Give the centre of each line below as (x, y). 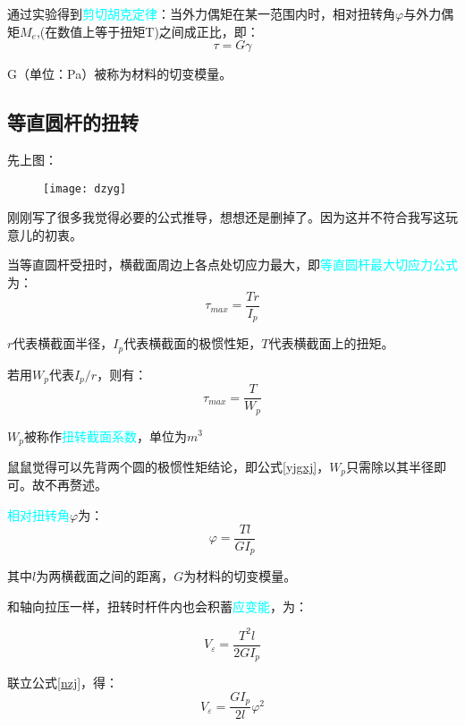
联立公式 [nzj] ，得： (63, 683)
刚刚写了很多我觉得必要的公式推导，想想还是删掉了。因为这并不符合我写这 (226, 217)
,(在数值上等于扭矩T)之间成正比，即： (148, 31)
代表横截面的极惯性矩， (193, 343)
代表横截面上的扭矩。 (331, 343)
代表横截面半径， (63, 343)
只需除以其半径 (390, 466)
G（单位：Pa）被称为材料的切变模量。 (120, 74)
